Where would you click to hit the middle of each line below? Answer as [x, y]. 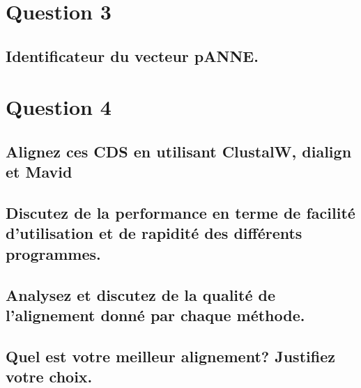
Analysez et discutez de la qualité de [141, 294]
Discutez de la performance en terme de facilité [180, 213]
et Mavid [39, 172]
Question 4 [59, 107]
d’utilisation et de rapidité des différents [154, 233]
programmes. [53, 253]
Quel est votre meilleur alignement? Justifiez [170, 356]
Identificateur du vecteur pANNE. [132, 55]
